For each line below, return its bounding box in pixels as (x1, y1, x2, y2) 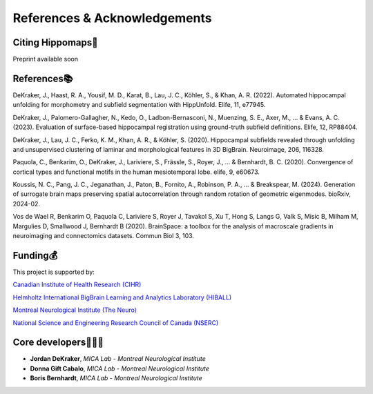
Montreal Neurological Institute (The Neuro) (12, 306, 137, 314)
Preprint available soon (12, 55, 79, 63)
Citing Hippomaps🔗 (12, 37, 98, 48)
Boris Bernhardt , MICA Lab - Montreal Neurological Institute (30, 374, 203, 382)
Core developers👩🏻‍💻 (12, 337, 104, 348)
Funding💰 (12, 249, 58, 262)
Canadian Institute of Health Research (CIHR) (12, 280, 142, 289)
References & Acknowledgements (12, 10, 212, 26)
